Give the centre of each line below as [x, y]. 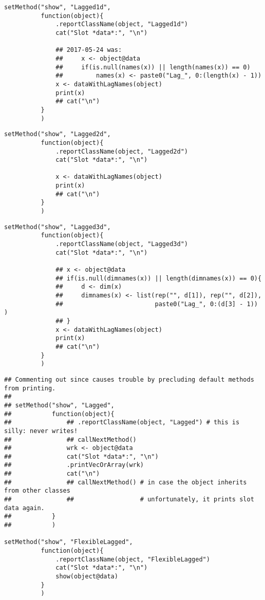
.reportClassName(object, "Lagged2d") [122, 151]
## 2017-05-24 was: [89, 50]
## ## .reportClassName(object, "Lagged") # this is [122, 423]
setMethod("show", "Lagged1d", [58, 7]
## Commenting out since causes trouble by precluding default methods [129, 379]
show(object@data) [87, 576]
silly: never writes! [41, 431]
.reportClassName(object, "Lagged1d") [122, 24]
